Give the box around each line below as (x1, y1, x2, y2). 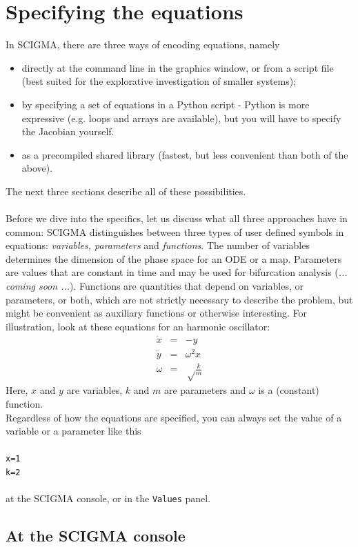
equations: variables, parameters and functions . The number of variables (6, 238, 310, 252)
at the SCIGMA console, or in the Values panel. (6, 491, 211, 506)
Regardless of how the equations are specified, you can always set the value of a (6, 410, 342, 424)
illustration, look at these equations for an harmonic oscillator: (6, 319, 270, 333)
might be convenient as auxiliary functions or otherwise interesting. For (6, 306, 308, 320)
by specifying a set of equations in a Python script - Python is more (21, 97, 310, 111)
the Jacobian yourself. (21, 124, 115, 139)
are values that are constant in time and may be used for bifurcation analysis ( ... (6, 265, 348, 279)
